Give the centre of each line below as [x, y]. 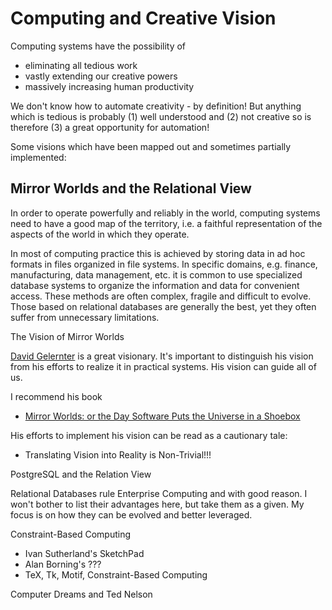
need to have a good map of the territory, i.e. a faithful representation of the [166, 223]
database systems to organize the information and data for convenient [155, 285]
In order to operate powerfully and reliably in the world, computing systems [165, 213]
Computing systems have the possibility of [98, 46]
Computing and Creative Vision [143, 18]
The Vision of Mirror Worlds [67, 336]
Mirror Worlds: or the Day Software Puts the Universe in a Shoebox [162, 416]
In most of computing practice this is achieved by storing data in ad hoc [158, 253]
